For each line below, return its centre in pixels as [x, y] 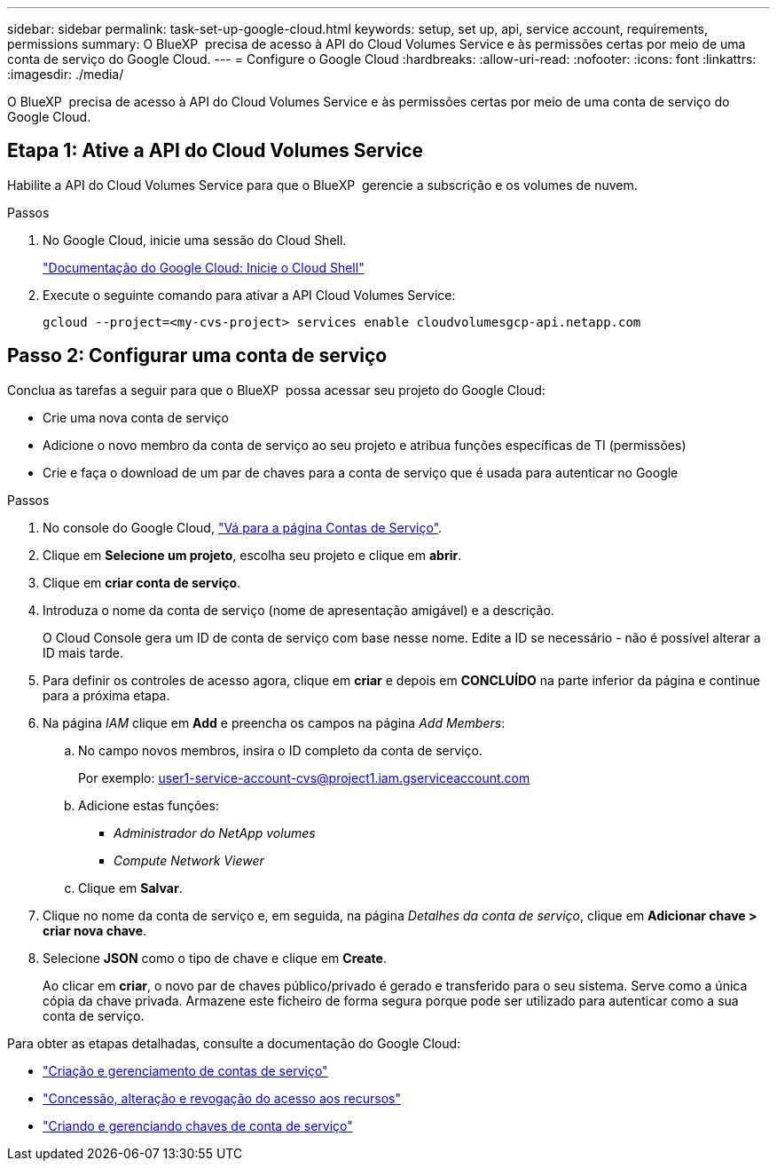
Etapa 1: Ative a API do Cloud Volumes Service [216, 151]
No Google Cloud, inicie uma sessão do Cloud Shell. [195, 240]
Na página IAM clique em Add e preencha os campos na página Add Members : [274, 722]
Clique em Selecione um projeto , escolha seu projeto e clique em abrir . [252, 555]
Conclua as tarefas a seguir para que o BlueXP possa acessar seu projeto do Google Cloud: [276, 390]
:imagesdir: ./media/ [66, 74]
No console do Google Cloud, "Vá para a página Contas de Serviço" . [243, 527]
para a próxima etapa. [106, 695]
